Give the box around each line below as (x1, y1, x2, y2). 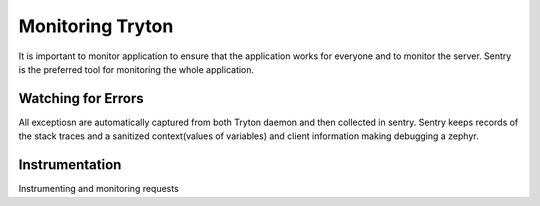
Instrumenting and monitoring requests (18, 183, 179, 195)
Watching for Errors (18, 90, 144, 107)
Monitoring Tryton (18, 15, 174, 37)
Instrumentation (18, 156, 122, 174)
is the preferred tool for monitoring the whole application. (18, 63, 255, 75)
